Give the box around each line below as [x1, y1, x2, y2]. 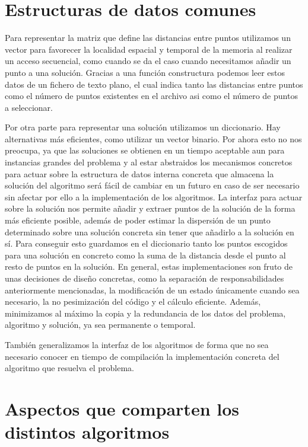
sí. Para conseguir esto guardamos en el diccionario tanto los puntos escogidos [5, 237, 288, 250]
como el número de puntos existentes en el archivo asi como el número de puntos [5, 90, 298, 102]
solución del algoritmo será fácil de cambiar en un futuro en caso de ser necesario [5, 179, 300, 191]
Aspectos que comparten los [5, 396, 239, 420]
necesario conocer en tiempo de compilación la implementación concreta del [5, 350, 280, 362]
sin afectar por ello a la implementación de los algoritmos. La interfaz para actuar [5, 190, 303, 203]
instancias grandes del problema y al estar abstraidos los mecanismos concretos [5, 156, 293, 168]
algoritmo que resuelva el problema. [5, 362, 134, 374]
